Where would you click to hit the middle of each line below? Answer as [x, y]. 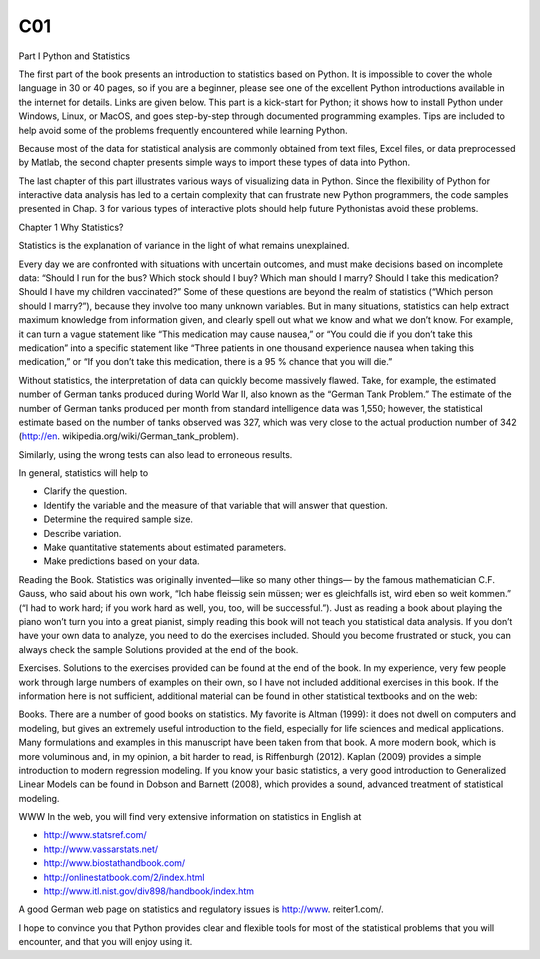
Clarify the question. [85, 491]
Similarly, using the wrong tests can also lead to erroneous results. [155, 454]
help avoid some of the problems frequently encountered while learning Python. [183, 130]
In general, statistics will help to [83, 473]
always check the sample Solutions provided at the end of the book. [158, 649]
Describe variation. [82, 533]
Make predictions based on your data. [121, 561]
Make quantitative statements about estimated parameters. [165, 547]
